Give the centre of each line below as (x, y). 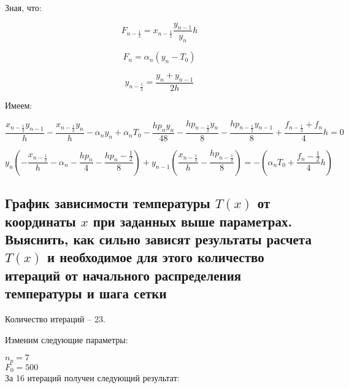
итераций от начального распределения (123, 275)
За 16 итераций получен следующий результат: (92, 378)
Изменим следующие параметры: (67, 339)
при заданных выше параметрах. (193, 221)
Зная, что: (23, 7)
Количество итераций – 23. (55, 319)
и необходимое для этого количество (156, 257)
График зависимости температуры (108, 203)
